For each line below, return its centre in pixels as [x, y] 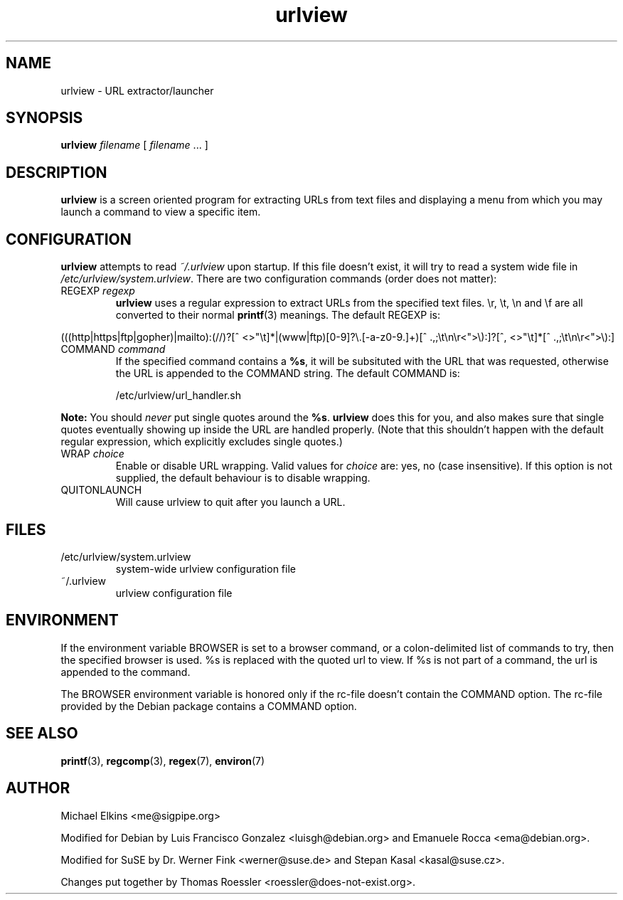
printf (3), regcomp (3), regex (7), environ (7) [163, 761]
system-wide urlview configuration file [206, 568]
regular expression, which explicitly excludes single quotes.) [202, 442]
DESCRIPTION [57, 172]
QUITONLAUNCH [101, 490]
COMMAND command [113, 349]
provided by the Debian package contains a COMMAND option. [209, 706]
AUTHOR [38, 788]
